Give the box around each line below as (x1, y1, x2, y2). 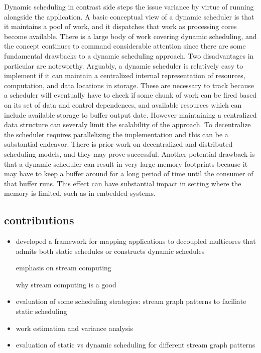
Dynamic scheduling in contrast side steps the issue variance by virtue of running (4, 2, 254, 12)
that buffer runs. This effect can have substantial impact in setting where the (4, 178, 241, 188)
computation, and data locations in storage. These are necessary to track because (4, 80, 254, 90)
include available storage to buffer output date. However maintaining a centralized (4, 109, 257, 120)
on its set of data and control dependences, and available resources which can (4, 99, 242, 110)
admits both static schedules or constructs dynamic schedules (16, 245, 205, 256)
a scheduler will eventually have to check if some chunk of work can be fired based (4, 90, 257, 100)
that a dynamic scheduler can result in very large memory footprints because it (4, 158, 248, 169)
